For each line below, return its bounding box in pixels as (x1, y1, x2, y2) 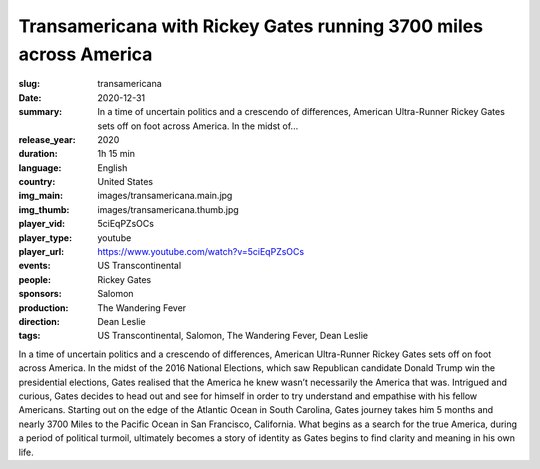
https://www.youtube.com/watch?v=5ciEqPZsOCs (97, 246, 305, 258)
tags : (18, 330, 41, 342)
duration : (18, 148, 59, 160)
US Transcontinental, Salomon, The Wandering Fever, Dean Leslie (97, 330, 369, 342)
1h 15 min (97, 148, 135, 160)
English (97, 161, 128, 174)
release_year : (18, 133, 77, 145)
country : (18, 176, 56, 188)
